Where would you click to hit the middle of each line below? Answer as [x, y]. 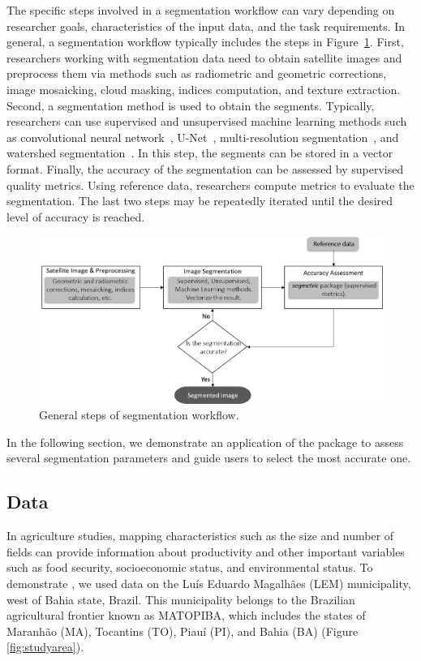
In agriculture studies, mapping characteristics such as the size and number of [200, 536]
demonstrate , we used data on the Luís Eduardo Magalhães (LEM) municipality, [209, 584]
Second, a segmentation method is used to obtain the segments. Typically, [191, 105]
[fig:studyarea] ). [45, 647]
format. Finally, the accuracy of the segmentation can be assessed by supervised [205, 168]
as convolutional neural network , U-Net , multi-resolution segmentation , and [203, 137]
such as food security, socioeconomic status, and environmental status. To [190, 567]
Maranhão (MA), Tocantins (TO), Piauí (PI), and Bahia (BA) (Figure [183, 631]
